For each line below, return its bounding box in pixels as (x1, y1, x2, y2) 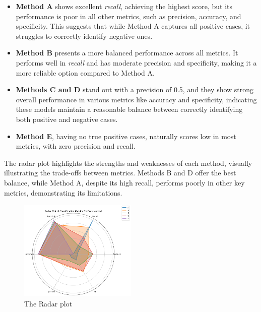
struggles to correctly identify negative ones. (16, 30, 153, 41)
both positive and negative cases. (16, 113, 118, 124)
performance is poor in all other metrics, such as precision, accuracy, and (16, 11, 241, 21)
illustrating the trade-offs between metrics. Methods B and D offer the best (4, 167, 236, 178)
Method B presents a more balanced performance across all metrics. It (16, 47, 238, 58)
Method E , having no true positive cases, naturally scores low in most (16, 131, 236, 141)
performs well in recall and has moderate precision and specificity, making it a (16, 57, 257, 68)
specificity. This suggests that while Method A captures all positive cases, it (16, 21, 250, 31)
